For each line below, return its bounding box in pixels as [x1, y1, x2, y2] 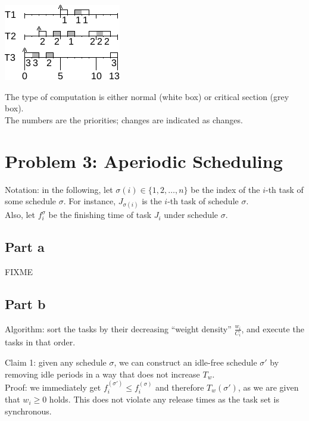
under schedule [164, 208, 219, 221]
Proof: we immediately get [5, 381, 101, 393]
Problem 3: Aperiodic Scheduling [5, 148, 283, 173]
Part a [5, 238, 45, 256]
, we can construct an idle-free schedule [114, 355, 257, 368]
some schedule [5, 195, 57, 207]
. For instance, [63, 195, 116, 207]
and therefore [155, 381, 204, 393]
